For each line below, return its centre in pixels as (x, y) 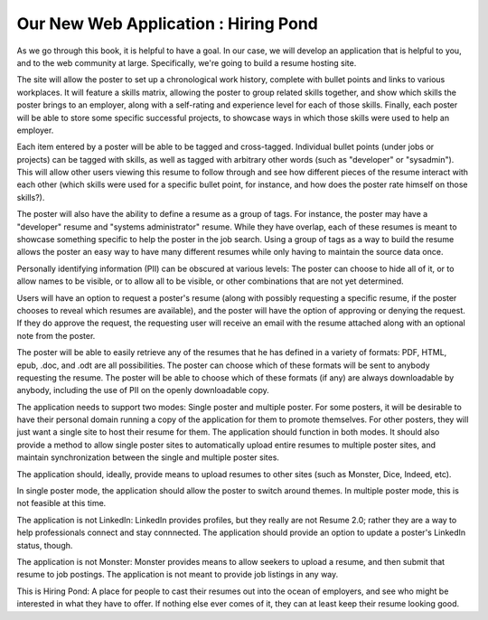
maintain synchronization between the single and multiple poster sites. (148, 457)
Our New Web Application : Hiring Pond (167, 23)
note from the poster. (56, 335)
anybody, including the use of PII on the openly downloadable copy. (143, 390)
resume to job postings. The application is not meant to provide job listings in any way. (178, 575)
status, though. (45, 545)
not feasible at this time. (61, 503)
